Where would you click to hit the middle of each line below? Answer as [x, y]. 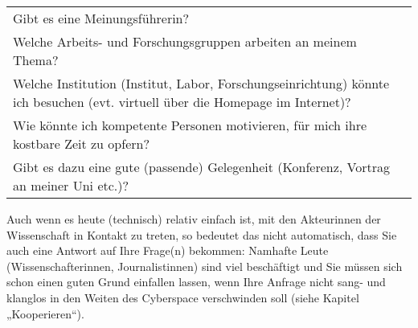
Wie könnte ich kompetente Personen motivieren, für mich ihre [190, 125]
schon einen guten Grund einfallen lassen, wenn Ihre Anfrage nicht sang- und [196, 282]
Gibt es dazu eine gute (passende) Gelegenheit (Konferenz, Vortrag [202, 167]
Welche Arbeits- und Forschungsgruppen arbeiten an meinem [185, 41]
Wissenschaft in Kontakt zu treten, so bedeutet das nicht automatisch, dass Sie [202, 234]
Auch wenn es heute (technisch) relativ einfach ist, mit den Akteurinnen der [194, 219]
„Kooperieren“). [45, 313]
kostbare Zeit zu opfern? [81, 143]
